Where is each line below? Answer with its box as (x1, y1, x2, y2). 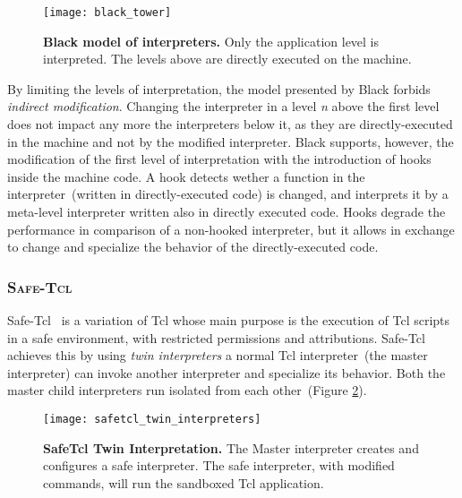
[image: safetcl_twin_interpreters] (43, 412, 261, 425)
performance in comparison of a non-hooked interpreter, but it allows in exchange (7, 219, 455, 238)
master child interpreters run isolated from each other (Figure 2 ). (7, 381, 367, 399)
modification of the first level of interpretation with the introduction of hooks (7, 150, 432, 168)
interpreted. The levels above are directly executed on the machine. (43, 49, 412, 68)
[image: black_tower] (43, 6, 172, 19)
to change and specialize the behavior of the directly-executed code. (7, 237, 379, 256)
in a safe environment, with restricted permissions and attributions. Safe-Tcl (7, 328, 425, 347)
